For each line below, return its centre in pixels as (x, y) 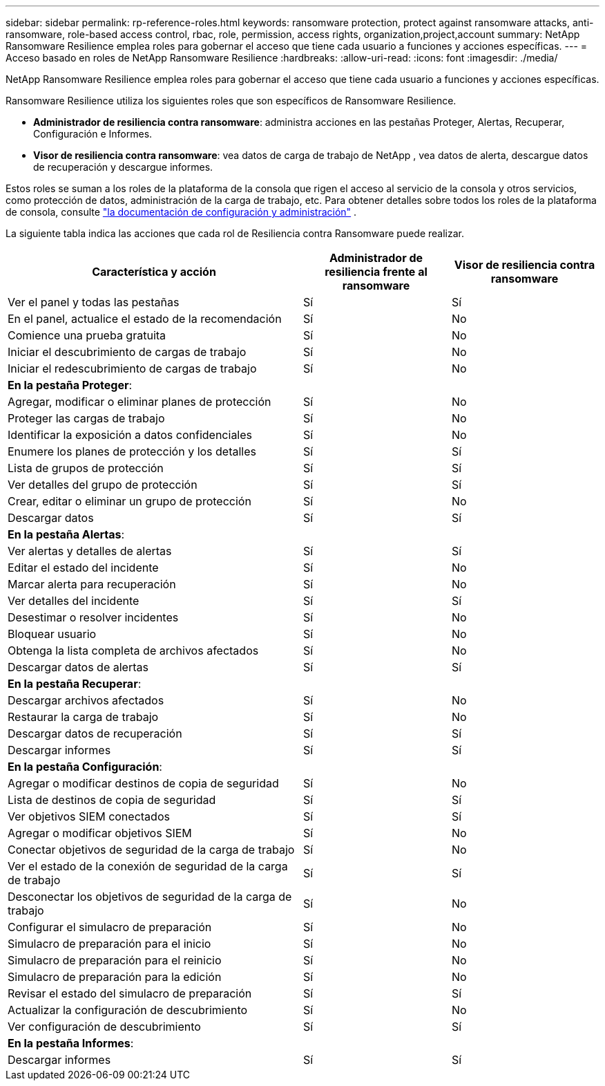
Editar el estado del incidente (83, 568)
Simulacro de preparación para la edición (115, 977)
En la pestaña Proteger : (70, 385)
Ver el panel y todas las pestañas (94, 302)
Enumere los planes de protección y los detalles (132, 451)
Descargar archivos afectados (86, 700)
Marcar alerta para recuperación (92, 584)
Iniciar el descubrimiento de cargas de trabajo (127, 352)
